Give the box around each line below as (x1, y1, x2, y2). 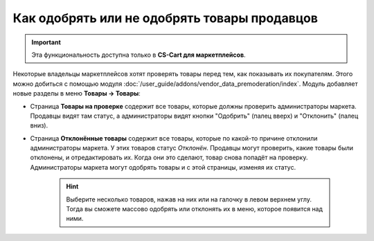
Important (31, 38, 62, 46)
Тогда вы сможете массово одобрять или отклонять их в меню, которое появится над (66, 205, 323, 213)
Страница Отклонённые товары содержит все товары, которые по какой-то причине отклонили (30, 134, 318, 142)
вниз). (30, 121, 48, 130)
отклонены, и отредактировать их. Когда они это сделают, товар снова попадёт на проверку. (30, 153, 308, 162)
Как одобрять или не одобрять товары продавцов (12, 10, 319, 26)
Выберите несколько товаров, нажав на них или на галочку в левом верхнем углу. (66, 195, 312, 204)
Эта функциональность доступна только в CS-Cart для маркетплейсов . (31, 51, 246, 59)
